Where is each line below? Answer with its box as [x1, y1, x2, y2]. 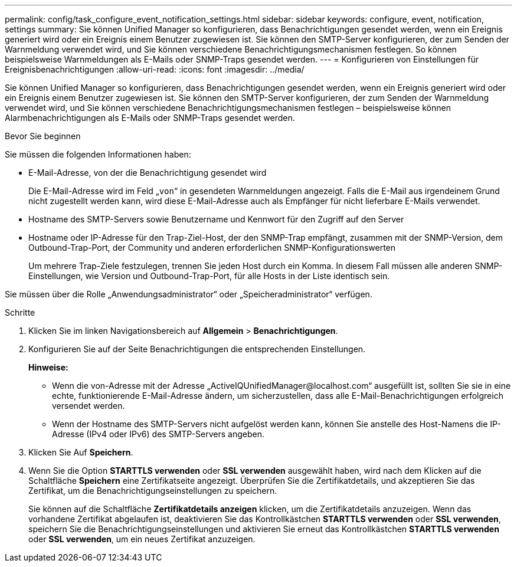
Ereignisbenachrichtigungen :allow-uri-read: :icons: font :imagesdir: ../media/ [5, 64, 305, 74]
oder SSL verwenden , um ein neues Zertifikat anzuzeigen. [28, 534, 256, 544]
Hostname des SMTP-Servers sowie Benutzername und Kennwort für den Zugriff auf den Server [28, 214, 404, 224]
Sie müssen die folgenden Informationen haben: [5, 149, 191, 159]
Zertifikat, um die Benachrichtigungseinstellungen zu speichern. [28, 486, 277, 496]
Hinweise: [28, 362, 68, 372]
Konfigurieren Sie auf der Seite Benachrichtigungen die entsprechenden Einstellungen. [28, 344, 366, 354]
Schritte [5, 307, 35, 317]
